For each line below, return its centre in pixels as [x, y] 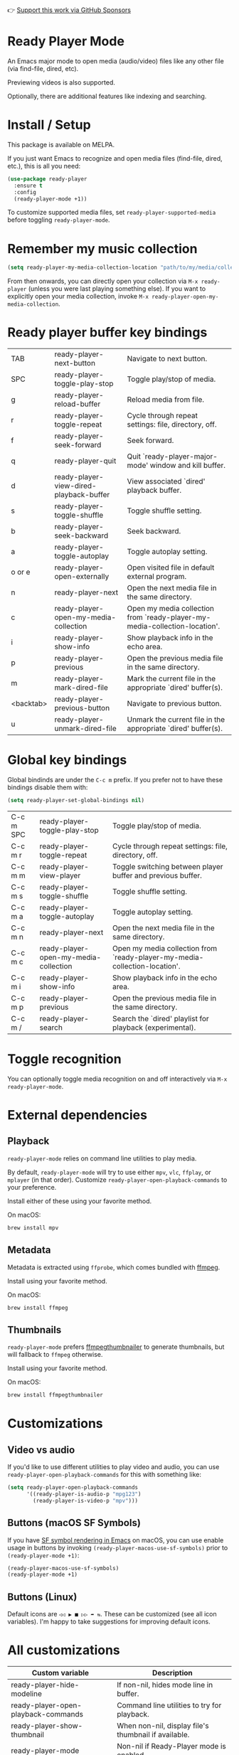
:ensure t [28, 186]
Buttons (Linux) [42, 1597]
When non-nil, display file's [163, 1726]
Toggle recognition [65, 1059]
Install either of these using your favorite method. [80, 1201]
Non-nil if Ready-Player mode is [171, 1746]
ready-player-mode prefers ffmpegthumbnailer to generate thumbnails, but [116, 1347]
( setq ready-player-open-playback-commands [73, 1488]
